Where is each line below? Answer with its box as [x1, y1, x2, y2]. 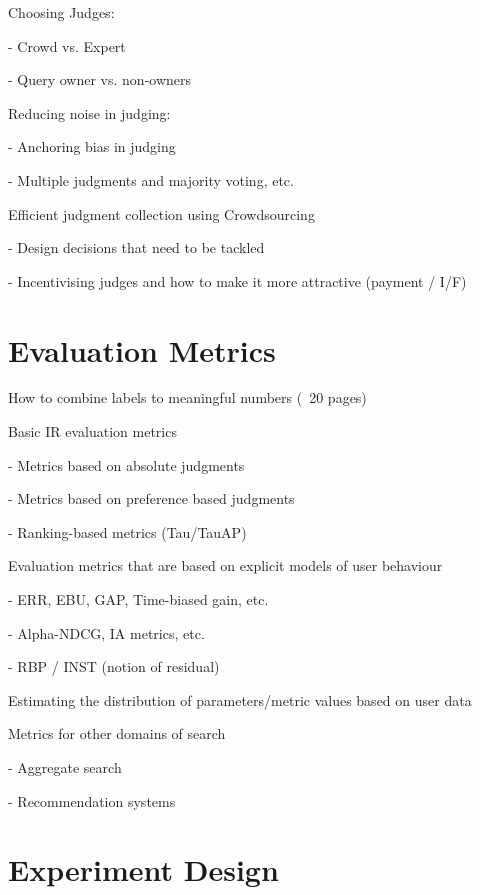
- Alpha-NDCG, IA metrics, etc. [8, 622, 205, 643]
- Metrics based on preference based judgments [8, 488, 295, 509]
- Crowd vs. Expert [8, 35, 126, 56]
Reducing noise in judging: [8, 102, 171, 123]
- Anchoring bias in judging [8, 136, 176, 157]
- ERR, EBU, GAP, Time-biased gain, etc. [8, 589, 269, 610]
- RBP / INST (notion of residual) [8, 656, 220, 677]
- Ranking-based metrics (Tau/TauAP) [8, 521, 247, 542]
